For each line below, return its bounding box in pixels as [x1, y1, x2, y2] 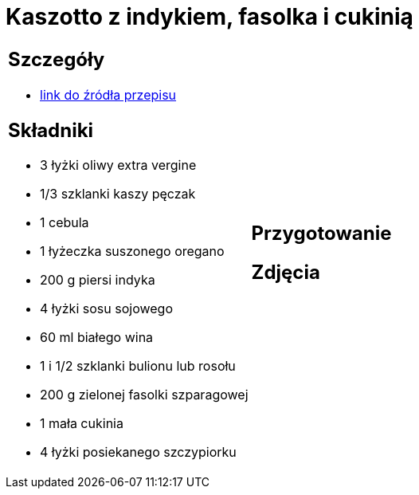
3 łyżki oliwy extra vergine [40, 157, 197, 174]
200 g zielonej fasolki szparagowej [40, 387, 249, 403]
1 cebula [40, 214, 89, 231]
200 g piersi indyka [40, 272, 155, 289]
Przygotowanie [251, 221, 392, 245]
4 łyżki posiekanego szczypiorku [40, 444, 237, 461]
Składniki [8, 118, 94, 142]
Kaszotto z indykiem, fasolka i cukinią [6, 3, 413, 30]
